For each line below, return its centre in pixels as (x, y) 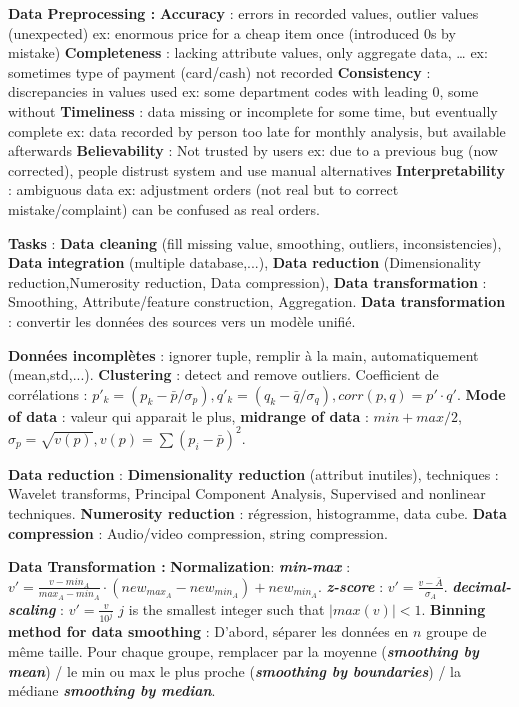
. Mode (481, 393)
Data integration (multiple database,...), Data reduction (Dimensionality (244, 262)
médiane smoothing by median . (112, 690)
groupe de (456, 631)
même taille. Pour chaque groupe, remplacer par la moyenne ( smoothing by (243, 651)
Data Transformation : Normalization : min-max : (179, 566)
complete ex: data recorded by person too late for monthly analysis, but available (257, 130)
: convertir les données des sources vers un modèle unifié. (182, 320)
